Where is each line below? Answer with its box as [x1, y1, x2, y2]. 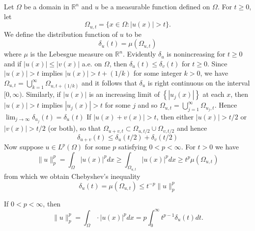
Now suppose [4, 142, 43, 151]
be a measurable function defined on [101, 1, 210, 11]
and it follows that [81, 78, 137, 88]
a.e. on [82, 58, 102, 68]
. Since [207, 58, 227, 68]
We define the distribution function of [4, 29, 118, 39]
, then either [156, 112, 194, 121]
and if [4, 58, 22, 68]
